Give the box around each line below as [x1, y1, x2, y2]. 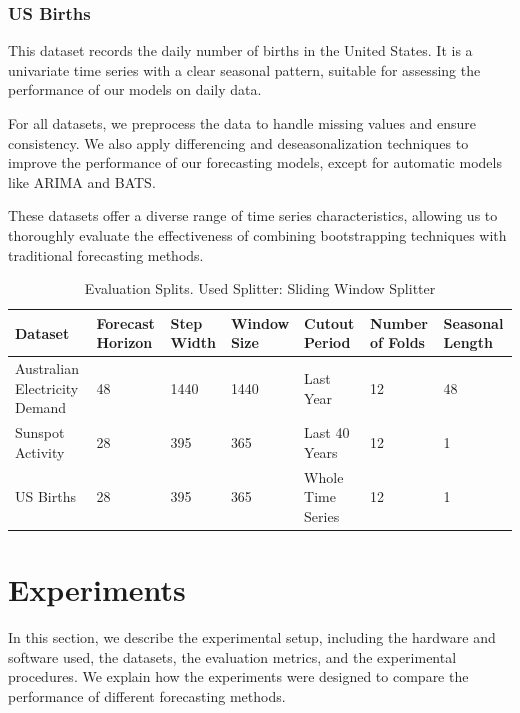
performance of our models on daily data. [8, 79, 262, 100]
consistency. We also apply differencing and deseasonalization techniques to [8, 132, 469, 153]
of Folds [370, 332, 425, 353]
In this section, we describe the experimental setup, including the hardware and [8, 627, 496, 648]
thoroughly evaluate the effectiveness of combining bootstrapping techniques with [8, 224, 507, 245]
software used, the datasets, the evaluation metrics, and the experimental [8, 646, 457, 667]
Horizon [96, 332, 153, 353]
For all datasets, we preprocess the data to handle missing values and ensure [8, 113, 476, 133]
